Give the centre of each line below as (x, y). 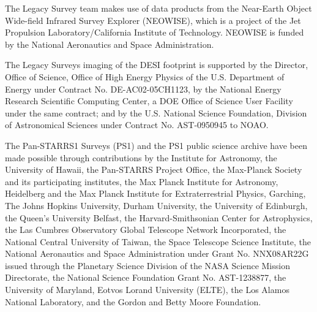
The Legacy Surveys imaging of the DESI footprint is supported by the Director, (157, 65)
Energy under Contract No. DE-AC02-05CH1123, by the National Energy (143, 89)
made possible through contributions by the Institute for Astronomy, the (141, 157)
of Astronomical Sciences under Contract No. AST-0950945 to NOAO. (137, 125)
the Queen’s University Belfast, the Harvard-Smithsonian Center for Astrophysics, (159, 217)
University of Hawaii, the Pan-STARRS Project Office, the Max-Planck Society (154, 169)
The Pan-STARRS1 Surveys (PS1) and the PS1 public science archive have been (156, 145)
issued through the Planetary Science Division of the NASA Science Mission (147, 265)
